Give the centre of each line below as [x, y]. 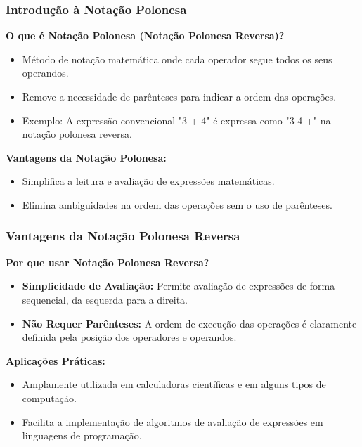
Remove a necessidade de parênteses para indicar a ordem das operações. [179, 96]
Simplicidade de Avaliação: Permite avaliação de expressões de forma [179, 286]
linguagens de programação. [82, 435]
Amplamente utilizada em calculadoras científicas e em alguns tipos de [174, 384]
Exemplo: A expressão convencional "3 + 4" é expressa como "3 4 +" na [176, 120]
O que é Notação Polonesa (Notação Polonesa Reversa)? [145, 35]
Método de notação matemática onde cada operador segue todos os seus [177, 59]
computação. [49, 397]
